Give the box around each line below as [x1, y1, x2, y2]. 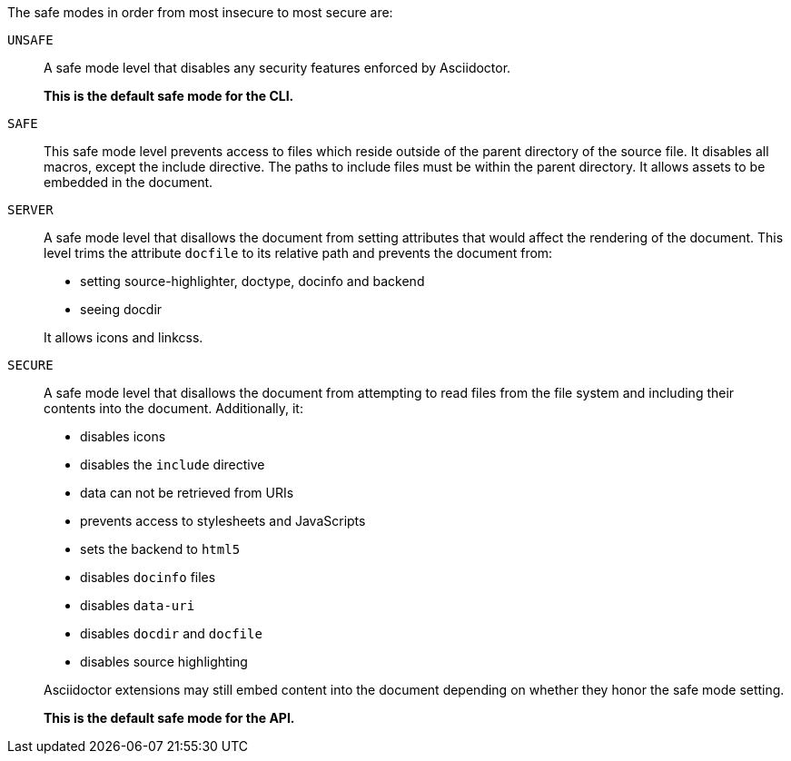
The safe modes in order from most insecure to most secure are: [7, 5, 393, 20]
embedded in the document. [44, 174, 213, 190]
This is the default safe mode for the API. [44, 710, 295, 726]
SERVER [7, 203, 54, 217]
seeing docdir [80, 301, 163, 317]
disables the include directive [80, 457, 265, 472]
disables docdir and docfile [80, 626, 262, 641]
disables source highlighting [80, 654, 248, 669]
